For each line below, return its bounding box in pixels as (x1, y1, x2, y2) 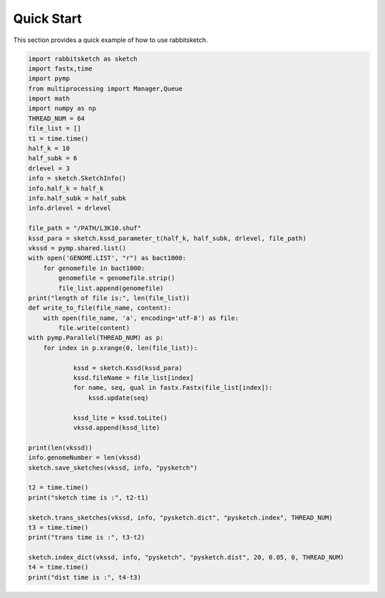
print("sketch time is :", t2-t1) (28, 493, 149, 502)
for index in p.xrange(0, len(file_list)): (43, 344, 197, 352)
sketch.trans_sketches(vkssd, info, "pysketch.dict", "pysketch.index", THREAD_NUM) (28, 513, 333, 522)
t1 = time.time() (28, 134, 89, 143)
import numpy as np (28, 104, 96, 113)
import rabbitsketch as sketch (28, 54, 138, 63)
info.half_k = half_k (28, 184, 104, 192)
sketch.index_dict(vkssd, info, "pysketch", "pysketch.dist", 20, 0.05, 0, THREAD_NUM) (28, 553, 344, 562)
